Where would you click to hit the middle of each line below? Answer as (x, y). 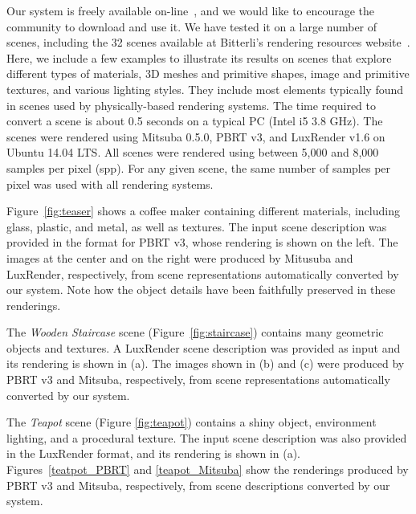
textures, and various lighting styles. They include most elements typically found (205, 89)
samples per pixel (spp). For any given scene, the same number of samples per (199, 167)
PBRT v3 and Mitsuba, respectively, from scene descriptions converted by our (198, 485)
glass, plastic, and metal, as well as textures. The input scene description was (197, 226)
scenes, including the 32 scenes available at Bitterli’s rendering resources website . (208, 42)
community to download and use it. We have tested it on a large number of (192, 26)
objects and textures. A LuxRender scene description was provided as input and (204, 347)
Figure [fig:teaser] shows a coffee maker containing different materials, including (203, 211)
